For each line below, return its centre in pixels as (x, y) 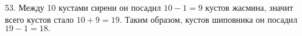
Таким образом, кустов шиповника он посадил (211, 19)
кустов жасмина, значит (249, 7)
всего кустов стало (40, 19)
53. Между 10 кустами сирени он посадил (83, 7)
